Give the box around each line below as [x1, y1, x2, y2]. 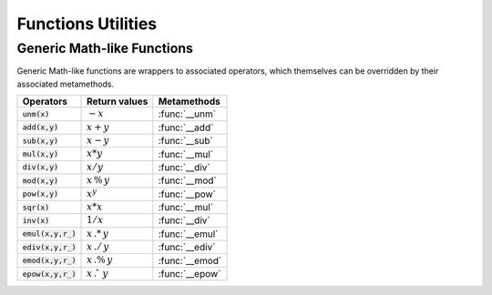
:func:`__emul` [158, 228, 219, 240]
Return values [87, 96, 149, 108]
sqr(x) [22, 202, 50, 212]
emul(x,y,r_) [22, 229, 77, 239]
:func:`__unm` [158, 107, 217, 120]
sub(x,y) [22, 136, 59, 146]
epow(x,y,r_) [22, 269, 77, 279]
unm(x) [22, 109, 50, 118]
